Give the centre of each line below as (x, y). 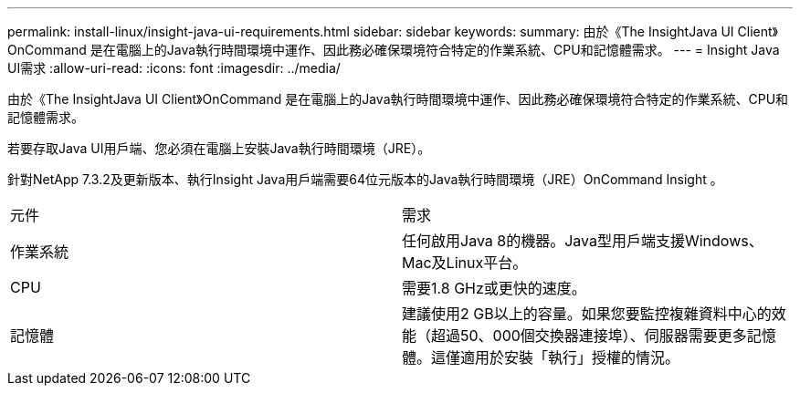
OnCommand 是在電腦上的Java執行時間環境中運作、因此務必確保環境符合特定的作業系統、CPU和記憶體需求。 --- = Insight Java (394, 50)
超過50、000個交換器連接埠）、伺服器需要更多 (589, 336)
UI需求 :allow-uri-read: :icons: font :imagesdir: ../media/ (174, 68)
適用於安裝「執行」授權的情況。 (570, 357)
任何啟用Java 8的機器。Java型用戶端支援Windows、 (583, 241)
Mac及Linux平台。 (465, 263)
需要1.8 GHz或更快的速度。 (494, 288)
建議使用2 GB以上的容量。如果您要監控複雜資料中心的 (587, 314)
